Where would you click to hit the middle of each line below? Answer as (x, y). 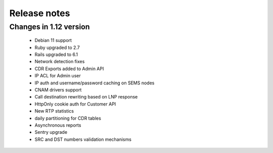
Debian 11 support (53, 40)
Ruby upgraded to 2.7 (57, 47)
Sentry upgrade (51, 132)
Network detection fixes (60, 62)
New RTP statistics (54, 111)
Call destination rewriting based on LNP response (86, 97)
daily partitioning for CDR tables (68, 118)
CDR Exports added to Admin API (69, 69)
